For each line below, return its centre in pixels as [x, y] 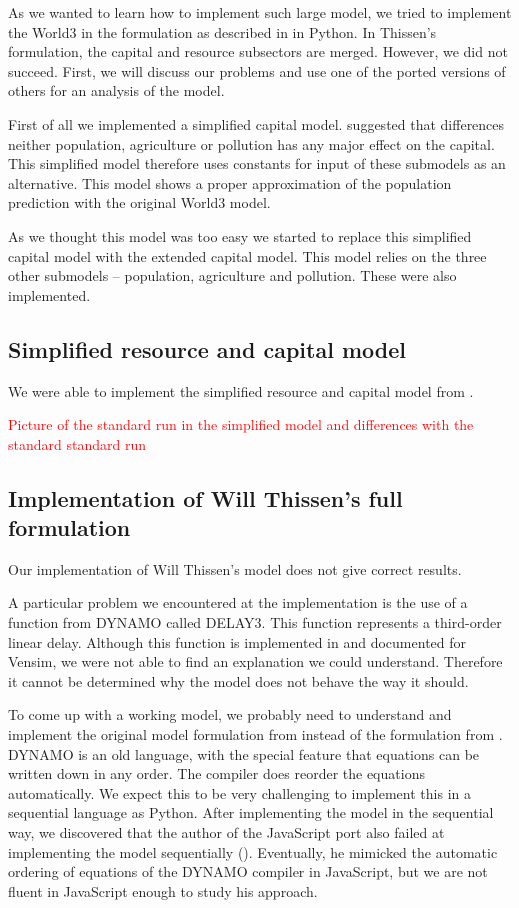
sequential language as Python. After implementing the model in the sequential [251, 812]
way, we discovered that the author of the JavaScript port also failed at [226, 832]
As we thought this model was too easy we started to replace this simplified [240, 235]
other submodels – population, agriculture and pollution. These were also [232, 275]
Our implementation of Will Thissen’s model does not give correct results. [235, 568]
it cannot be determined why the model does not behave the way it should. [238, 680]
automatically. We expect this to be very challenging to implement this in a [239, 792]
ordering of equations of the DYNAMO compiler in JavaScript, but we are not [248, 871]
